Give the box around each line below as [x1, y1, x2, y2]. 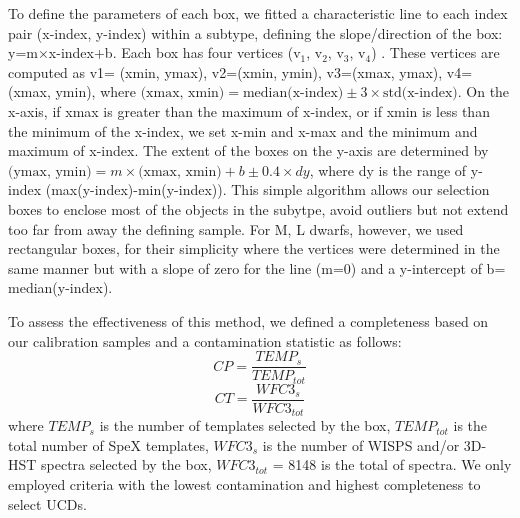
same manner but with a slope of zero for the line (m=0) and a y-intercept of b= [8, 257, 506, 278]
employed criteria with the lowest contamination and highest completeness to [8, 473, 481, 494]
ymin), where [55, 81, 136, 102]
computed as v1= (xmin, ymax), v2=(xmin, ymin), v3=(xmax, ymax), [8, 61, 443, 82]
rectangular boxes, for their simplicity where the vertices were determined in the [8, 238, 500, 259]
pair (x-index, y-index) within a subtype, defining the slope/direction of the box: [8, 22, 503, 43]
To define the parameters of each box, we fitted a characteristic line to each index [8, 3, 508, 23]
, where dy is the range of [309, 159, 467, 180]
